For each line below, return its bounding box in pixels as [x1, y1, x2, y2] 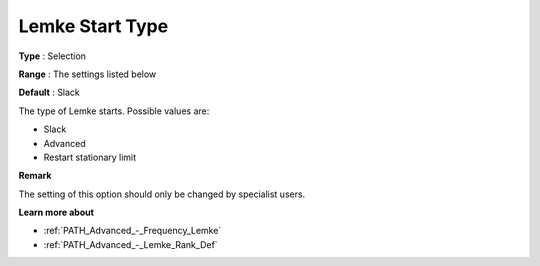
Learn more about [18, 206, 95, 219]
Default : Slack [18, 86, 80, 99]
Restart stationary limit [43, 151, 137, 163]
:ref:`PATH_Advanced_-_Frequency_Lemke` [43, 225, 222, 237]
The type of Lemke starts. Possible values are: [18, 105, 210, 117]
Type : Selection [18, 50, 87, 62]
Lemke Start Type [18, 15, 169, 37]
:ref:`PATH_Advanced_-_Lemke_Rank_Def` [43, 238, 219, 250]
